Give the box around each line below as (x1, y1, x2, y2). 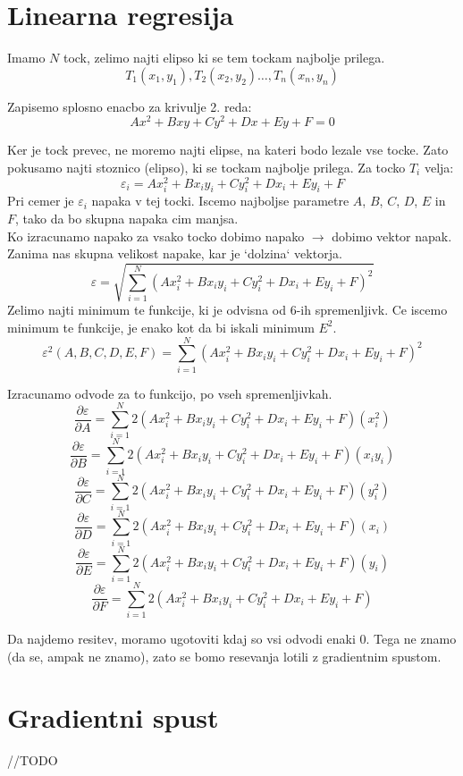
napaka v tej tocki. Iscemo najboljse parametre (91, 191, 349, 210)
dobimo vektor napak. (332, 226, 452, 245)
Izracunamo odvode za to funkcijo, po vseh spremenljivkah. (7, 384, 333, 402)
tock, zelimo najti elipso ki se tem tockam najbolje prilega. (63, 48, 385, 67)
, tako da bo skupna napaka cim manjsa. (15, 209, 239, 228)
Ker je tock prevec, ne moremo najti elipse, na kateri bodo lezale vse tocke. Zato (7, 140, 449, 159)
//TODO (7, 751, 58, 770)
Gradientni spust (7, 699, 219, 736)
